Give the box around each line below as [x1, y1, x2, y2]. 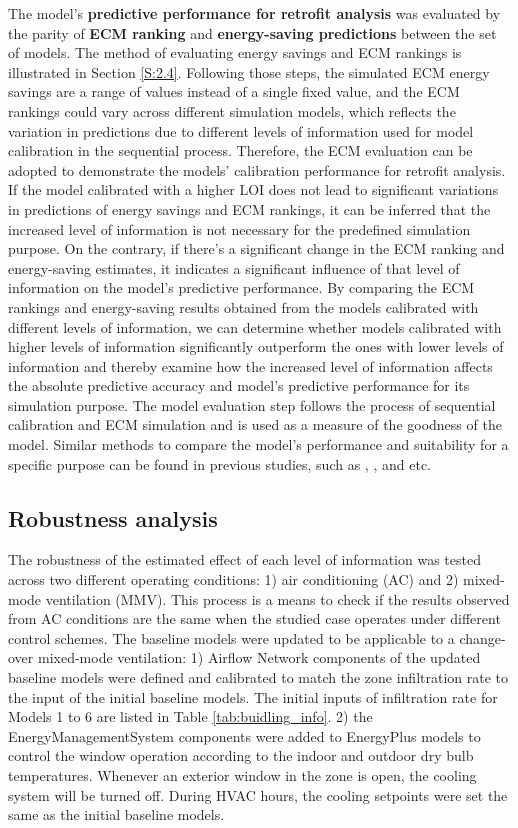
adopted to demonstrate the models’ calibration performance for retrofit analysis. [8, 159, 506, 180]
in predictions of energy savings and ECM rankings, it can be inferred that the [8, 198, 491, 219]
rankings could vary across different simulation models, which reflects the [8, 100, 456, 121]
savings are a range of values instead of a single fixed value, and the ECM [8, 81, 460, 102]
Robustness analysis [8, 502, 218, 533]
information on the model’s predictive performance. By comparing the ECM [8, 277, 475, 298]
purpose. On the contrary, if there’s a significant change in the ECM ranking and [8, 238, 505, 259]
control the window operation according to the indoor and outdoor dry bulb [8, 745, 474, 766]
